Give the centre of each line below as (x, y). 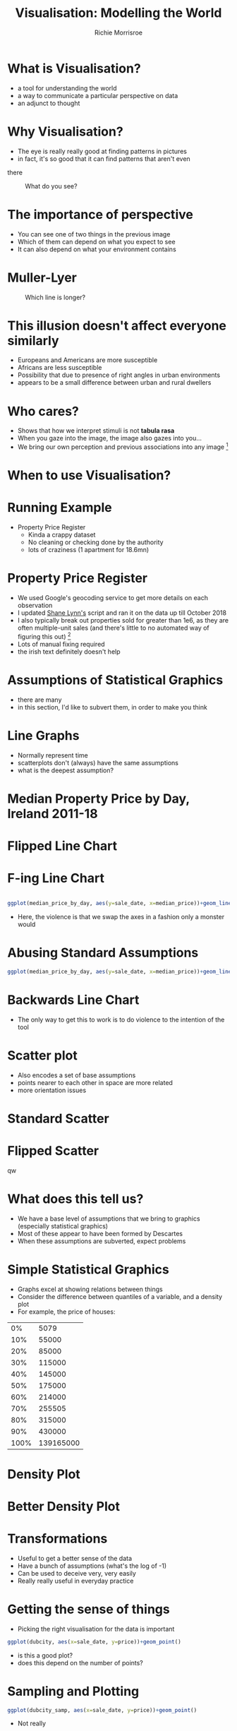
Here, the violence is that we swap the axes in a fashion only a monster (121, 916)
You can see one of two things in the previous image (94, 234)
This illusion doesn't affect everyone (117, 325)
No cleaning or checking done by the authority (96, 542)
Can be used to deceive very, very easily (77, 1573)
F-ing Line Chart (56, 879)
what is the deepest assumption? (66, 770)
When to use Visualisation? (89, 475)
